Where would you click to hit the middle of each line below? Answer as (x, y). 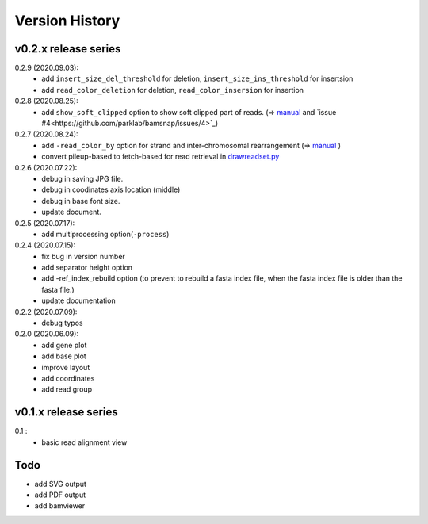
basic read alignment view (84, 442)
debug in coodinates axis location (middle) (111, 189)
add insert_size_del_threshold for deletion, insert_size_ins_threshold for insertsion (197, 78)
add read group (67, 389)
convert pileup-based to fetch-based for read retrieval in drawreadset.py (160, 157)
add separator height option (87, 268)
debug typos (62, 323)
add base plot (64, 356)
